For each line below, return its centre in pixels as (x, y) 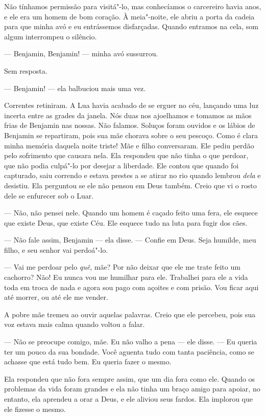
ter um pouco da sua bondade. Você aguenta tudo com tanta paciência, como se (129, 351)
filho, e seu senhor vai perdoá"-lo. (56, 249)
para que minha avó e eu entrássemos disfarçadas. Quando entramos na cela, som (131, 26)
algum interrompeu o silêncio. (51, 36)
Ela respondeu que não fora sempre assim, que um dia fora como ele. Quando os (130, 378)
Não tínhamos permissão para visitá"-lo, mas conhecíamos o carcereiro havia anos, (133, 6)
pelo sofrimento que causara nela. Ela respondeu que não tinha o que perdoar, (126, 155)
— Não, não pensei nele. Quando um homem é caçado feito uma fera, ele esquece (131, 213)
